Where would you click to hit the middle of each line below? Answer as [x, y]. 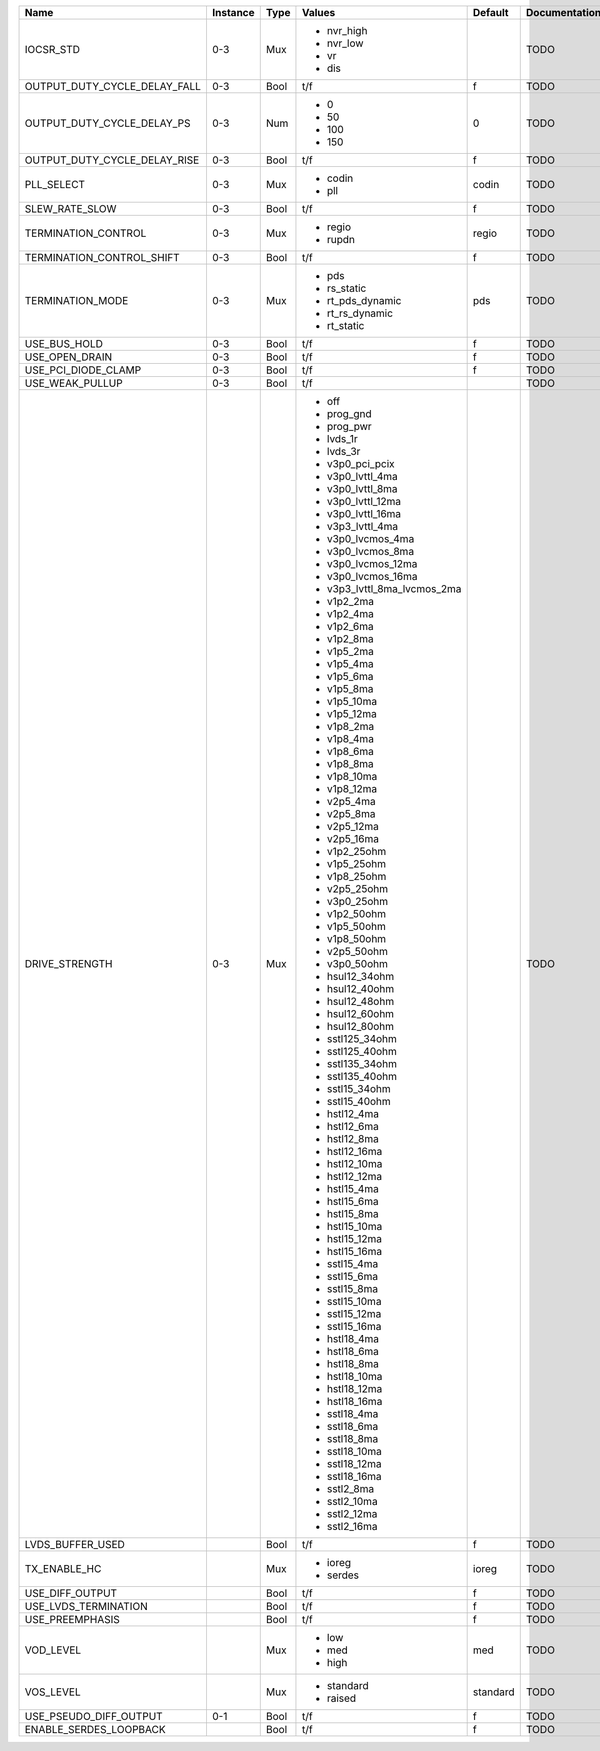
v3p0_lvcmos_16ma [372, 576]
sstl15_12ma [354, 1313]
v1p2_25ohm [356, 851]
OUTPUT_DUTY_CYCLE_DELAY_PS [107, 123]
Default [490, 12]
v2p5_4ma [351, 801]
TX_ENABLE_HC [63, 1568]
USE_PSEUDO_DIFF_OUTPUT [94, 1716]
